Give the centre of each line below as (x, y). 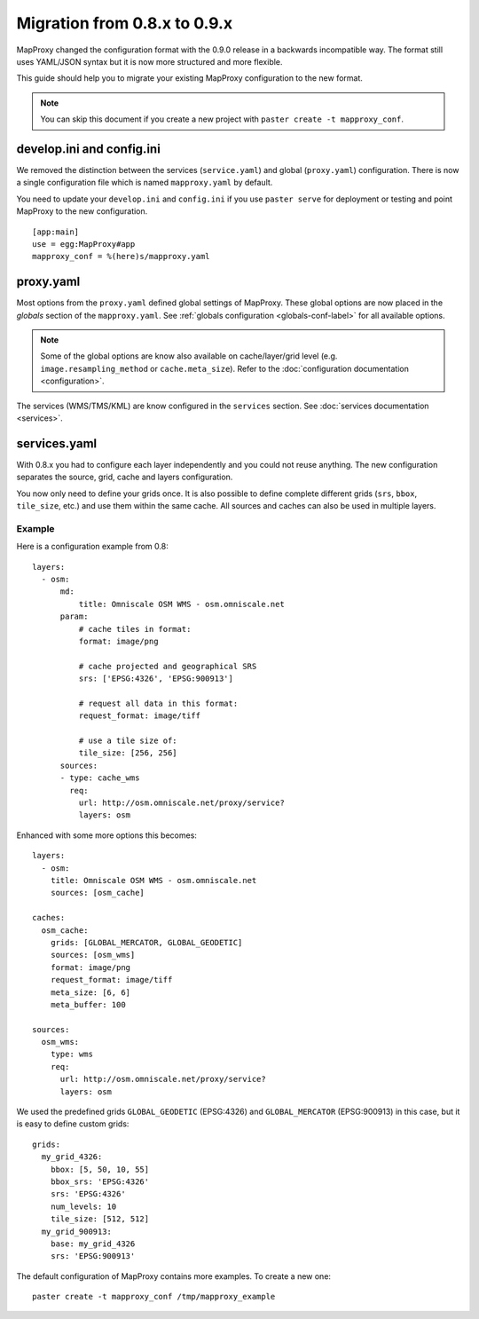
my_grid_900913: (77, 1231)
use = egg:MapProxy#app (84, 244)
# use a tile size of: (128, 741)
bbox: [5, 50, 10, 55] (100, 1169)
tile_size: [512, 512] (100, 1219)
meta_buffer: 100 (88, 1004)
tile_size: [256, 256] (128, 753)
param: (74, 616)
